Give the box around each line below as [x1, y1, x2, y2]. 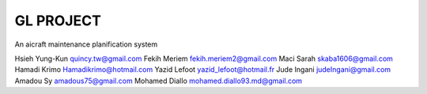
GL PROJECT [14, 12, 102, 29]
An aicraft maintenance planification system [14, 39, 158, 49]
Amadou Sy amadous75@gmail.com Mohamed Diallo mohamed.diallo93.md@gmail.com [14, 76, 303, 85]
